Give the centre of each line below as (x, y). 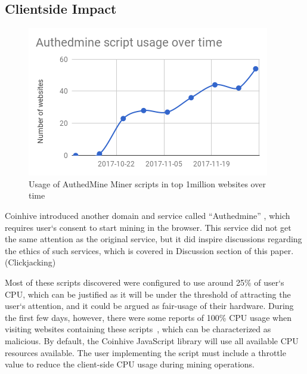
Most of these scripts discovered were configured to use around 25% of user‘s (145, 282)
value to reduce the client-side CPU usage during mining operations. (130, 364)
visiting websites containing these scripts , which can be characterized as (138, 329)
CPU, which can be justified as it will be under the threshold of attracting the (148, 294)
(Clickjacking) (30, 262)
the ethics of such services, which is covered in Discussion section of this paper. (149, 250)
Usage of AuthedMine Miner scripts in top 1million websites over (147, 183)
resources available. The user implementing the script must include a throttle (145, 352)
